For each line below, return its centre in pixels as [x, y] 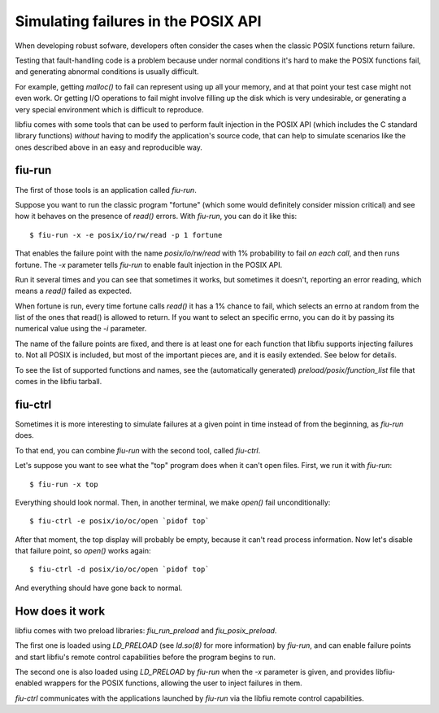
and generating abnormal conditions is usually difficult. [107, 72]
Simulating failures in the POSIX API [138, 21]
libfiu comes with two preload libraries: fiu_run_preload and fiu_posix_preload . [146, 630]
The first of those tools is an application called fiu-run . [106, 190]
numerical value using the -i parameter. [81, 329]
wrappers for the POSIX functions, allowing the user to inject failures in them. [173, 683]
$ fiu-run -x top [64, 484]
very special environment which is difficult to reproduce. [109, 109]
